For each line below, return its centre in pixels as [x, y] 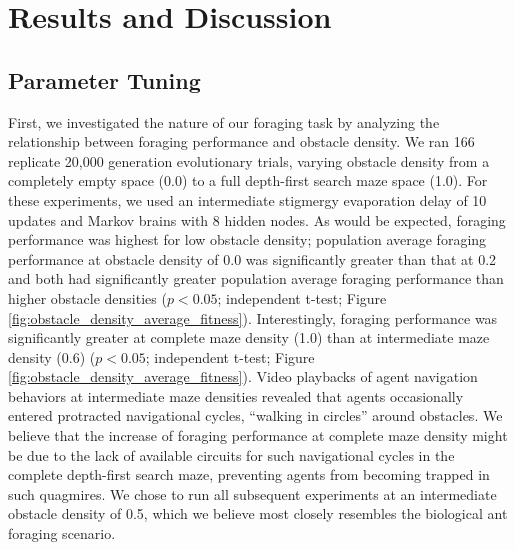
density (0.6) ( [52, 356]
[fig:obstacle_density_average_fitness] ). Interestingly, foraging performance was [253, 317]
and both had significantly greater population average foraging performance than [256, 278]
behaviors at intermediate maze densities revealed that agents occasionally [236, 395]
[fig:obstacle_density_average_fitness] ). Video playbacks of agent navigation [243, 376]
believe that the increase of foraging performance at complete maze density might [258, 435]
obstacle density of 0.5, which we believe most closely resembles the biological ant [258, 513]
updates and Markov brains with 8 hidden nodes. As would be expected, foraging [257, 219]
